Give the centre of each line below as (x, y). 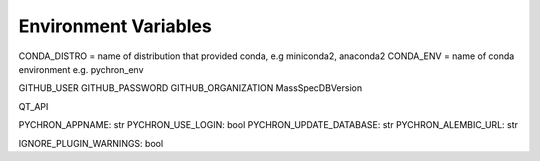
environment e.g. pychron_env (81, 69)
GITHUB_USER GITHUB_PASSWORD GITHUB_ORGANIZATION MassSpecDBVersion (190, 88)
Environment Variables (115, 26)
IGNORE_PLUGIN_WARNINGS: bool (91, 143)
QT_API (33, 106)
